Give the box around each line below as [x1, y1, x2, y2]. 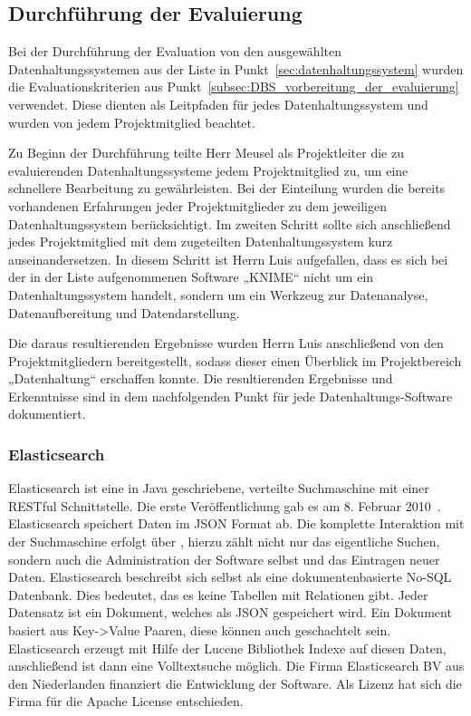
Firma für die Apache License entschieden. [8, 692, 244, 711]
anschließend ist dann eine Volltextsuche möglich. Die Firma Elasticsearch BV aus [8, 656, 465, 675]
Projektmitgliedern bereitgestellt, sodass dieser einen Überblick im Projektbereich [8, 351, 462, 370]
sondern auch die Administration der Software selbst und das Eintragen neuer [8, 549, 440, 568]
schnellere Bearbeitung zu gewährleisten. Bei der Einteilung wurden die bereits [8, 179, 446, 198]
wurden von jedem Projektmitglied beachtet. [8, 112, 255, 131]
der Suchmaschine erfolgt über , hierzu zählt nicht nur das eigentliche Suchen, [8, 532, 440, 551]
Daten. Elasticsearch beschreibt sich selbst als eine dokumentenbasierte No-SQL [8, 567, 452, 586]
